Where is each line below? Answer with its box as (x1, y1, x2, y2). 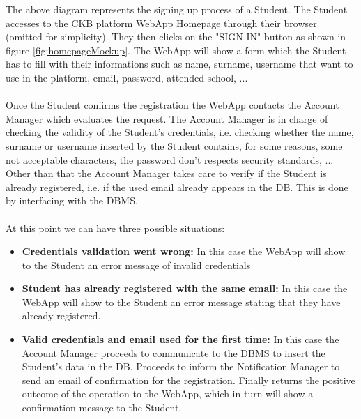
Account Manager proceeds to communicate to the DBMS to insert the (22, 345, 325, 360)
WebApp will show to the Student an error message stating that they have (22, 294, 341, 309)
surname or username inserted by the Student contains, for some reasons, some (6, 138, 343, 153)
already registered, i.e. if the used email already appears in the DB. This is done (6, 179, 348, 194)
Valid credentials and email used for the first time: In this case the (22, 332, 339, 346)
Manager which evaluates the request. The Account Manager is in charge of (6, 111, 328, 125)
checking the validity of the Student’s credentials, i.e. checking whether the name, (6, 125, 354, 139)
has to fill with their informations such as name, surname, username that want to (6, 56, 353, 71)
